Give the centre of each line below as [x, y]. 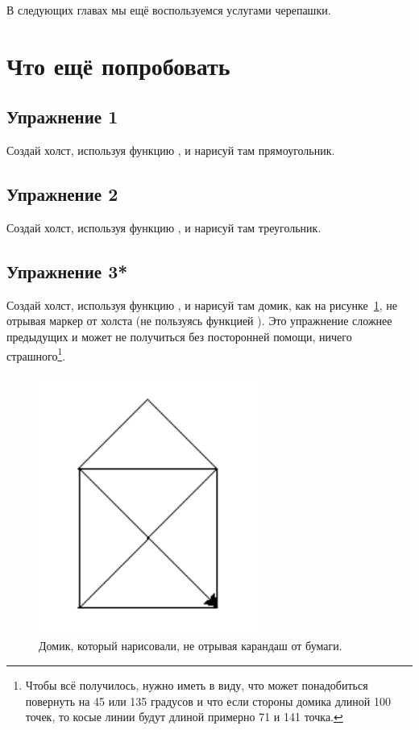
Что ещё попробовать [118, 65]
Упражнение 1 [62, 117]
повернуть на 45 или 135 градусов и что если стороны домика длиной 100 [208, 701]
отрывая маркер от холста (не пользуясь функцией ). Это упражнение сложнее [199, 321]
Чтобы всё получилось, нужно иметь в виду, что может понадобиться [197, 685]
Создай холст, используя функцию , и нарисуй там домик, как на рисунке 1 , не [202, 305]
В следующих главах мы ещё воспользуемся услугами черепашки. [169, 10]
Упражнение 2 [62, 194]
